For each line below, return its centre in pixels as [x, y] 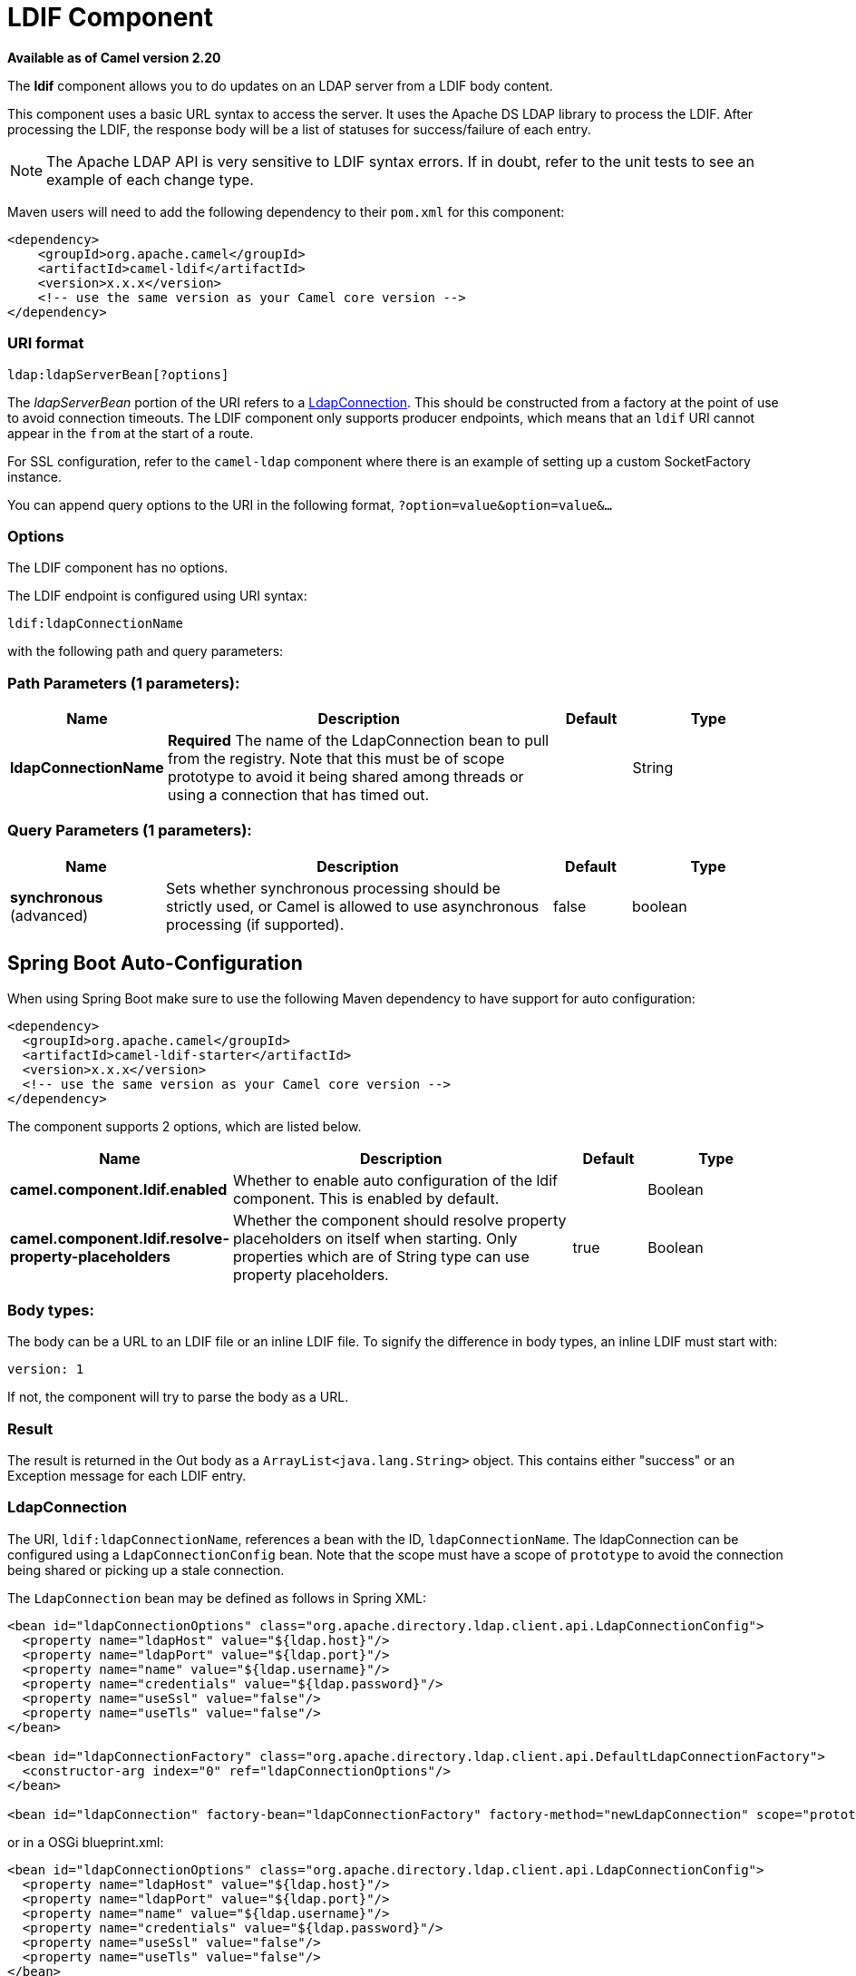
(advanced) [49, 915]
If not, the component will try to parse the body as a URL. [178, 1397]
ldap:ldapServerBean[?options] [118, 374]
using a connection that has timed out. [298, 795]
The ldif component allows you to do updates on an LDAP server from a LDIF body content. [280, 85]
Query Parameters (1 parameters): [130, 831]
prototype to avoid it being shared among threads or [345, 777]
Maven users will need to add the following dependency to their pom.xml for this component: [286, 211]
